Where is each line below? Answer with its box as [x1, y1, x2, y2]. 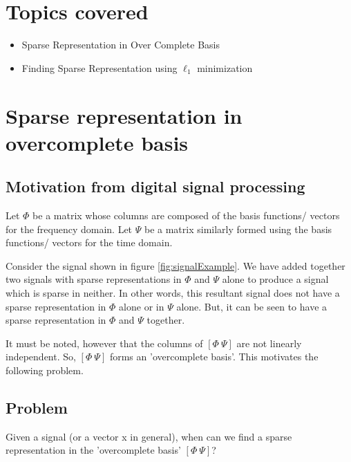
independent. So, [6, 349, 76, 364]
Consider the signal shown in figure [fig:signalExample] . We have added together [6, 258, 345, 272]
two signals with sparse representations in [6, 272, 182, 286]
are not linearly [236, 335, 302, 350]
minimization [197, 60, 253, 75]
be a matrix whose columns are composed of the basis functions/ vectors [32, 208, 340, 223]
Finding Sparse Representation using [21, 60, 178, 75]
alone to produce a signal [222, 272, 329, 286]
